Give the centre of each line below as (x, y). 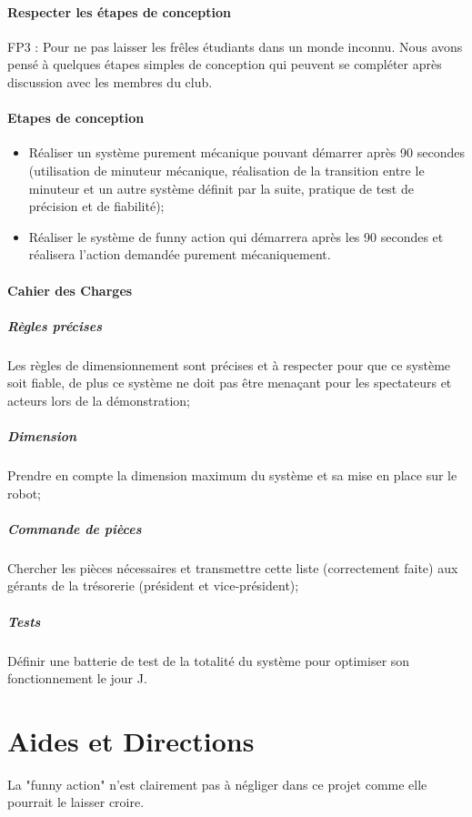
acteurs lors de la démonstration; (99, 400)
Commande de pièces (75, 528)
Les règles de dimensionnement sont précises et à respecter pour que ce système (229, 364)
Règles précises (55, 325)
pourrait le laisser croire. (76, 802)
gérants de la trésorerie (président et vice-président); (153, 585)
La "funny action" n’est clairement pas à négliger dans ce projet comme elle (217, 784)
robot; (25, 493)
